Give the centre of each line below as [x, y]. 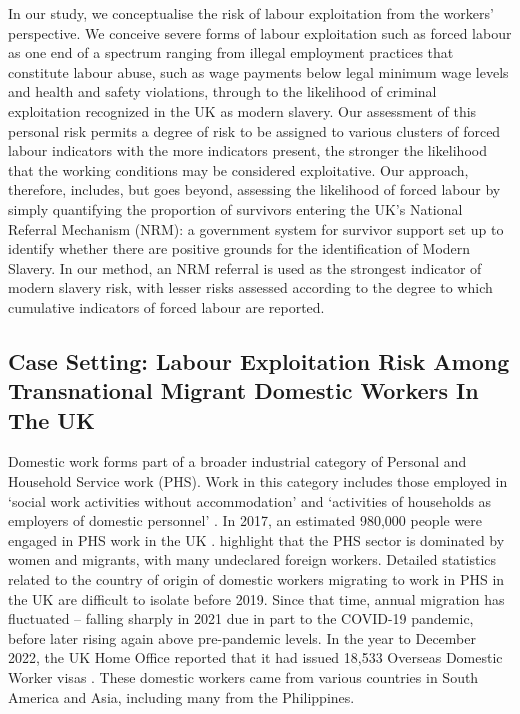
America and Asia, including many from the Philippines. [181, 696]
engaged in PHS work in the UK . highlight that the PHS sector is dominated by [256, 539]
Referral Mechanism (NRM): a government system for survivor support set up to [256, 228]
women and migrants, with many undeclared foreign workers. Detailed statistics [252, 559]
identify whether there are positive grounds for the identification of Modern [239, 248]
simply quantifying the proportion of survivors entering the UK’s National [235, 208]
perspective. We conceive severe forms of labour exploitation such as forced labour [260, 32]
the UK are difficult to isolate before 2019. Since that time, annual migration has [256, 598]
